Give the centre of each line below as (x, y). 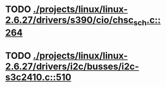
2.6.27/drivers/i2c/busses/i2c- (72, 66)
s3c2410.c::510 (38, 77)
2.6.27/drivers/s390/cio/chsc (70, 20)
